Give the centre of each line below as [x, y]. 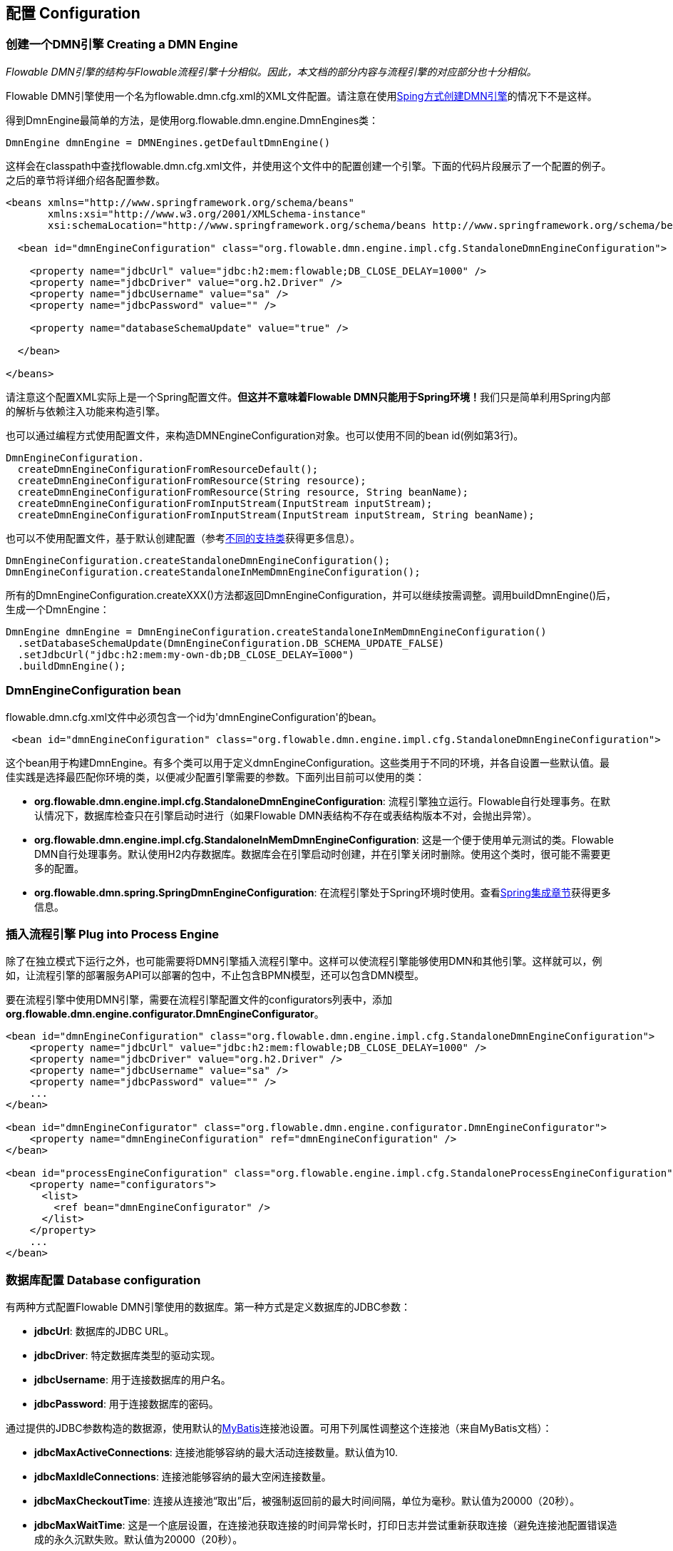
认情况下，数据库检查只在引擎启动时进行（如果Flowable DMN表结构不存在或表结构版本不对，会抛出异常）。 [286, 815]
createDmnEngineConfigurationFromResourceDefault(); [168, 469]
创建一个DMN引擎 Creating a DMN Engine [122, 45]
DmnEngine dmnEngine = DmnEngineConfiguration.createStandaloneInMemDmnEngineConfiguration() [276, 631]
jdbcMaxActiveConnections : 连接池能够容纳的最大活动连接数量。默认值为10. [216, 1453]
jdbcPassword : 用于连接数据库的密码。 [127, 1404]
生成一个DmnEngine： [58, 609]
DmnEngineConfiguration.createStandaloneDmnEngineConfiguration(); [198, 560]
